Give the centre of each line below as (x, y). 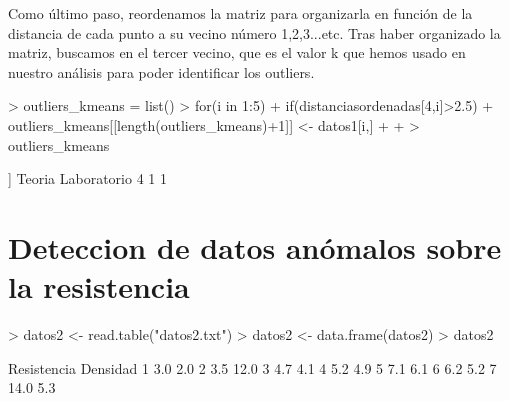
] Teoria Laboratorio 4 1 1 (87, 178)
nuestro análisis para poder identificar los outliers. (161, 71)
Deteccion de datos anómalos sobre (255, 246)
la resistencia (99, 286)
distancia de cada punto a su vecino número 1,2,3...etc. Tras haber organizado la (254, 32)
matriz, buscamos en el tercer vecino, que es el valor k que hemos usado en (237, 52)
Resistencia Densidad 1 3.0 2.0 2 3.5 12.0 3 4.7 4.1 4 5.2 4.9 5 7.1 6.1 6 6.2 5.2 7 (252, 367)
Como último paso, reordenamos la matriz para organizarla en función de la (240, 13)
